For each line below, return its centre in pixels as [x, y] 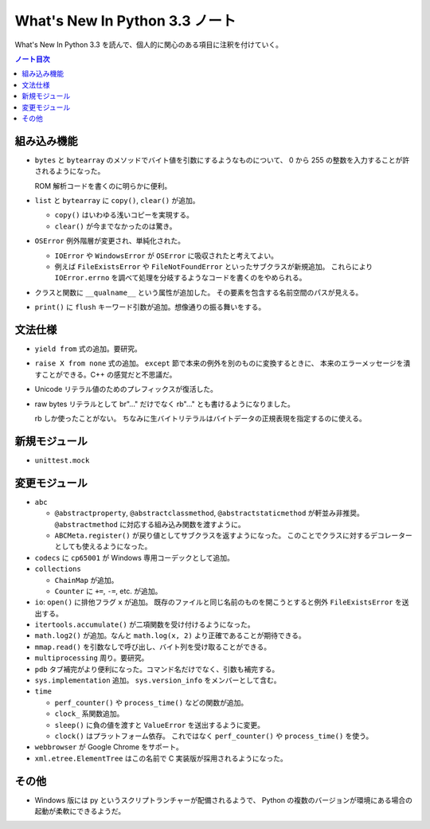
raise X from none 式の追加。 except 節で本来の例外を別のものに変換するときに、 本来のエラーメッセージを [219, 363]
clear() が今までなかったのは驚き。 [115, 226]
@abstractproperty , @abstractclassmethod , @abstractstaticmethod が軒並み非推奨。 [209, 513]
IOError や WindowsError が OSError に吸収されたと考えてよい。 [166, 256]
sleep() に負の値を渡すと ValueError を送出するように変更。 [160, 725]
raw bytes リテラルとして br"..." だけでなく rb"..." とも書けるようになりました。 [164, 404]
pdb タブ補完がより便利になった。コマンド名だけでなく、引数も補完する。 [157, 669]
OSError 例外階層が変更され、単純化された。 [110, 241]
